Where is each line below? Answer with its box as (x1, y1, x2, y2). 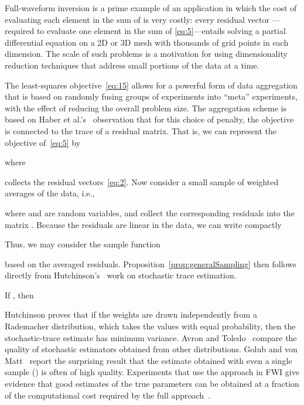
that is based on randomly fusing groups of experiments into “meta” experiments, (5, 90, 298, 103)
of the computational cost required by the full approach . (5, 389, 211, 401)
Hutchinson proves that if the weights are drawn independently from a (5, 308, 257, 321)
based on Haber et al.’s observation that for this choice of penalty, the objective (5, 113, 294, 125)
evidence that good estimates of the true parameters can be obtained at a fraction (5, 377, 299, 390)
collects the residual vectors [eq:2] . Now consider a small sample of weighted (5, 175, 279, 188)
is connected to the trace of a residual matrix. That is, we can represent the (5, 124, 277, 137)
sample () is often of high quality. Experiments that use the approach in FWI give (5, 366, 299, 378)
